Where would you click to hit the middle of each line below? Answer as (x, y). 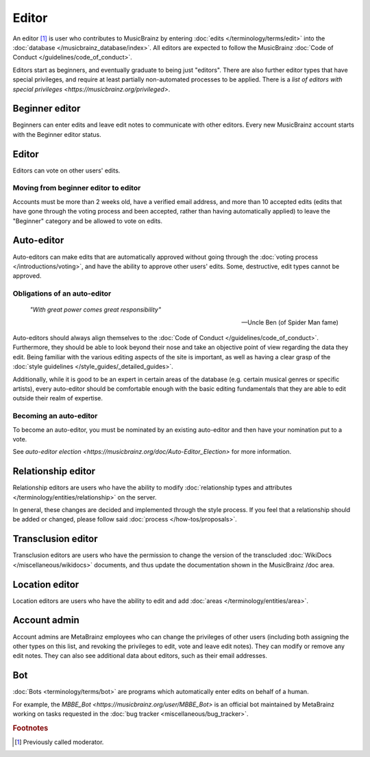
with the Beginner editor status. (57, 134)
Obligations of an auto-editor (62, 294)
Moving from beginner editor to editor (77, 188)
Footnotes (30, 728)
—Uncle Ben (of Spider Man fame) (290, 322)
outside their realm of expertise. (58, 398)
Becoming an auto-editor (55, 416)
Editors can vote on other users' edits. (66, 170)
